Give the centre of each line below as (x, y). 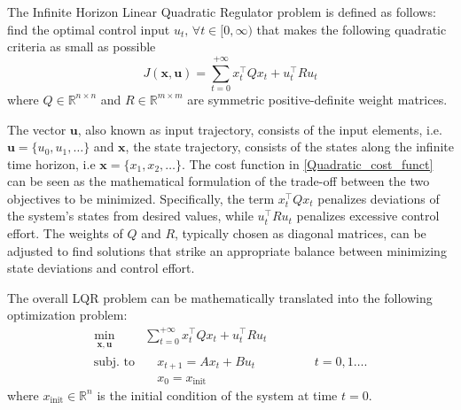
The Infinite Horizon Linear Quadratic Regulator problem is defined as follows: (222, 12)
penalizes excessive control (368, 216)
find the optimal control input (89, 29)
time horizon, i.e (51, 163)
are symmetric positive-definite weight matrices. (317, 99)
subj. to (114, 363)
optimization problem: (67, 315)
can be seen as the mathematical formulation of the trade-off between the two (219, 181)
